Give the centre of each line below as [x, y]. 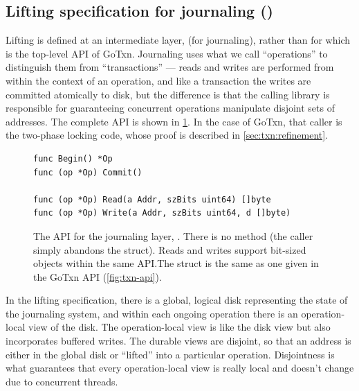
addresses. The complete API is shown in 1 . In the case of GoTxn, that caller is [174, 121]
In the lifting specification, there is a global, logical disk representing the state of [177, 300]
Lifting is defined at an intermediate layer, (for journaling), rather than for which [178, 40]
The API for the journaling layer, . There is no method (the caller [173, 235]
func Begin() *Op [73, 158]
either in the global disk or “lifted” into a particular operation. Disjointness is [170, 354]
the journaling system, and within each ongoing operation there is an [152, 313]
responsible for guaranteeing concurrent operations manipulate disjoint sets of [170, 108]
